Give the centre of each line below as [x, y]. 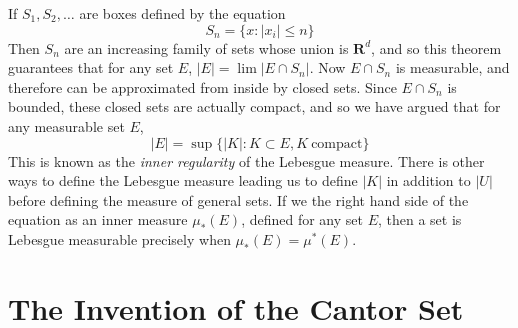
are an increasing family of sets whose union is [206, 47]
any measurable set [66, 125]
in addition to [428, 180]
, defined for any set [302, 219]
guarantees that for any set [91, 67]
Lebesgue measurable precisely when [119, 238]
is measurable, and [452, 67]
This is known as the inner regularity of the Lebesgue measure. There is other [246, 160]
